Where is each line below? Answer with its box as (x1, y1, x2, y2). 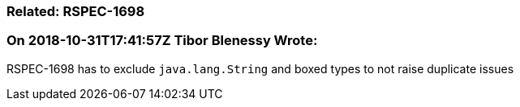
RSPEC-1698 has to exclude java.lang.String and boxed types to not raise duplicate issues (6, 61, 514, 76)
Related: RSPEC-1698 (6, 3, 145, 19)
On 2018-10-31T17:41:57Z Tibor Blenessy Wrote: (6, 32, 318, 49)
